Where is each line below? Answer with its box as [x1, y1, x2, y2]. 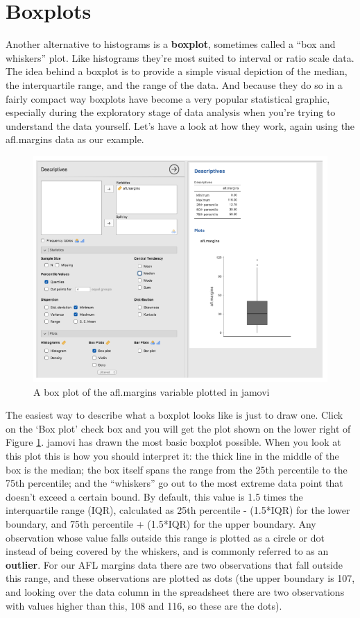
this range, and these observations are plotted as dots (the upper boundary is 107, [6, 571, 355, 585]
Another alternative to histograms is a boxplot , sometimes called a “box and [6, 37, 336, 51]
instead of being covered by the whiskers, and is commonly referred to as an [6, 544, 329, 558]
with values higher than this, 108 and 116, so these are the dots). [6, 598, 282, 612]
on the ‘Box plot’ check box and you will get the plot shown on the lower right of [6, 421, 351, 435]
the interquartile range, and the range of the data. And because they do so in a [6, 77, 343, 92]
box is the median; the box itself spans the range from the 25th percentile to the [6, 462, 348, 476]
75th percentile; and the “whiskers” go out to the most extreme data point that [6, 476, 343, 490]
